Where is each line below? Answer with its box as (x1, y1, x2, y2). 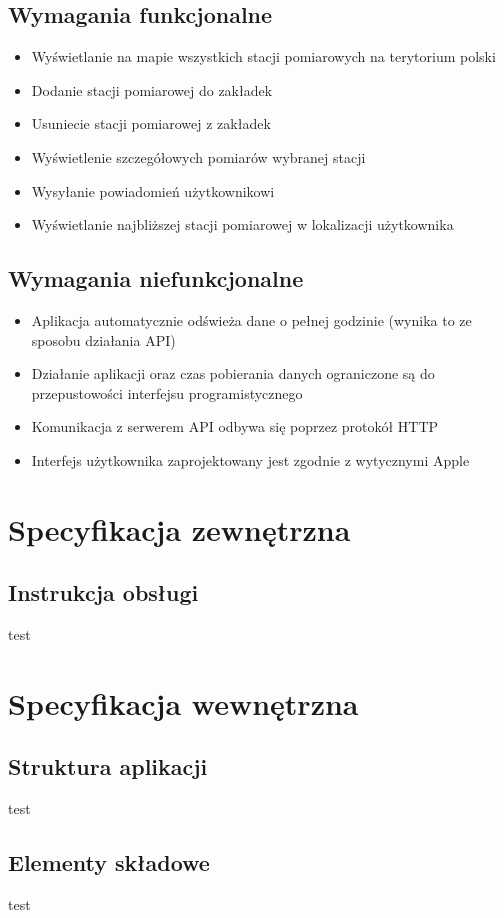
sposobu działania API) (31, 329, 176, 350)
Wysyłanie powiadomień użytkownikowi (31, 180, 275, 201)
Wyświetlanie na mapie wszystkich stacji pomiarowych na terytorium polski (31, 46, 496, 67)
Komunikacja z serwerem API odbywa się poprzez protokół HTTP (31, 416, 439, 437)
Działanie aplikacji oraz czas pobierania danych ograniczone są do (31, 363, 435, 384)
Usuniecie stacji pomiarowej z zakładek (31, 113, 271, 134)
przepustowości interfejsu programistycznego (31, 382, 303, 403)
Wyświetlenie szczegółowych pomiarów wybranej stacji (31, 146, 366, 167)
